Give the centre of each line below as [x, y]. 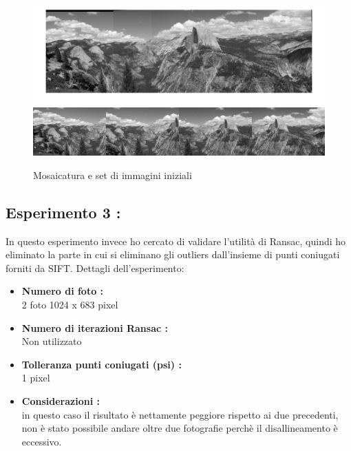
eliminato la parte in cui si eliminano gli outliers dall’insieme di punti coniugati [173, 254]
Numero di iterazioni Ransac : [95, 327]
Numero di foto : [63, 291]
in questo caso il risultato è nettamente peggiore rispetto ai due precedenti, [180, 414]
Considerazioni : [61, 400]
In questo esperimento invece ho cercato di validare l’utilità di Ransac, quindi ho [176, 241]
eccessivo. [42, 441]
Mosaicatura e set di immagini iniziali [113, 175]
